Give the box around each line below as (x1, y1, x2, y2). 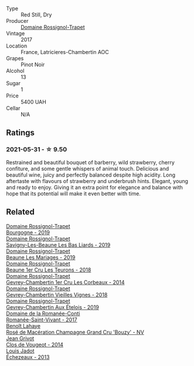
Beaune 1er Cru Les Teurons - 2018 (6, 266, 91, 273)
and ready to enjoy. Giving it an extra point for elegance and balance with (6, 184, 183, 191)
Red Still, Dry (21, 11, 52, 18)
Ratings (6, 128, 35, 138)
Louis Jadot (6, 347, 35, 354)
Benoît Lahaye (6, 322, 41, 329)
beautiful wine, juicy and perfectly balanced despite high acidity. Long (6, 171, 176, 178)
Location (6, 42, 28, 49)
